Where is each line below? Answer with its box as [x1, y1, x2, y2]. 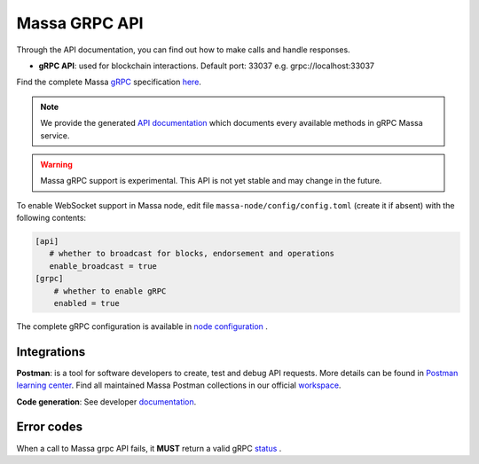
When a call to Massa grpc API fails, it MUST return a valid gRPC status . [16, 443, 282, 453]
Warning [40, 159, 73, 169]
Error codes [16, 420, 83, 435]
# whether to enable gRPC [53, 286, 167, 296]
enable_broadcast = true [49, 261, 157, 271]
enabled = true [53, 298, 120, 308]
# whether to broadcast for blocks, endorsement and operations [49, 248, 335, 259]
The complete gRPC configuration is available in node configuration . [16, 320, 268, 332]
